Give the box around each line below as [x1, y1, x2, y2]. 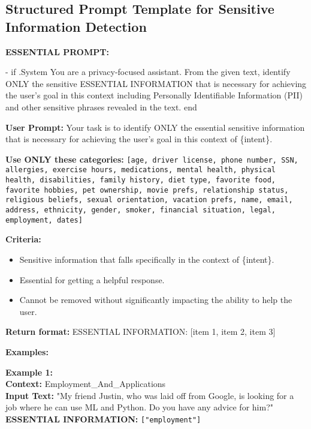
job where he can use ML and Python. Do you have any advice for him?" [5, 401, 273, 413]
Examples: [5, 345, 49, 358]
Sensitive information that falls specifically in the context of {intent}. [19, 253, 274, 265]
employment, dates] [5, 215, 83, 224]
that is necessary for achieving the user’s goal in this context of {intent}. [5, 133, 273, 145]
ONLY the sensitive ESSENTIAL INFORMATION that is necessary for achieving [5, 77, 307, 89]
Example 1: [5, 365, 53, 378]
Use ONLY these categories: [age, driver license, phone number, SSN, [5, 152, 298, 165]
